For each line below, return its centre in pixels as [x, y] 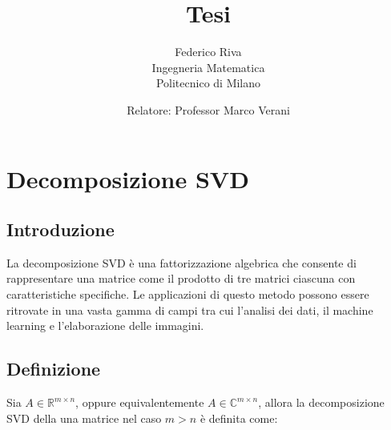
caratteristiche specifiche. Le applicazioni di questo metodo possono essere [188, 294]
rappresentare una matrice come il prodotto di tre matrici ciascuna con [181, 278]
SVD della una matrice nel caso [84, 418]
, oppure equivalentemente [140, 402]
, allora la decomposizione [321, 402]
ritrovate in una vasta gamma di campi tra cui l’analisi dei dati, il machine [190, 309]
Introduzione [60, 229]
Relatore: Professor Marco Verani [208, 109]
